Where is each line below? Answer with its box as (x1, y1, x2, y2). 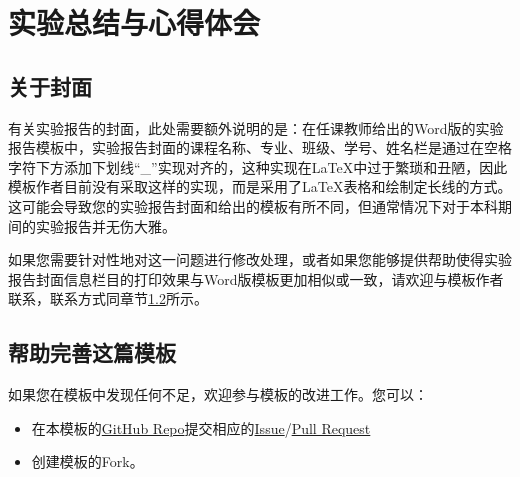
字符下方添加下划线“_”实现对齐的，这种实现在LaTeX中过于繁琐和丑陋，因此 (8, 156, 508, 177)
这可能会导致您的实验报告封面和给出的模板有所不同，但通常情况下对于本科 (8, 195, 498, 216)
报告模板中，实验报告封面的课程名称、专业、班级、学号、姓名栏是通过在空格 (8, 137, 512, 158)
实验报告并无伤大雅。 (35, 215, 176, 236)
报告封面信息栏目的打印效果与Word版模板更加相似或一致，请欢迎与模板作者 (8, 268, 504, 289)
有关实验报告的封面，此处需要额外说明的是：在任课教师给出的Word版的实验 (8, 117, 504, 138)
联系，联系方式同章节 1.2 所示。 (8, 288, 208, 309)
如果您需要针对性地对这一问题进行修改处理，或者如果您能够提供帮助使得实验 (8, 249, 512, 270)
